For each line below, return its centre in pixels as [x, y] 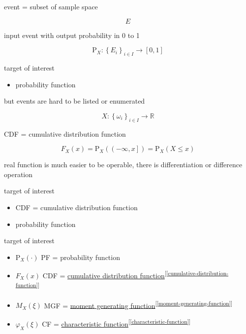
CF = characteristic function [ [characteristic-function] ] [116, 323]
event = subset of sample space [51, 6]
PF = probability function [80, 257]
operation [18, 174]
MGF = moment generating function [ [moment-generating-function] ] [138, 304]
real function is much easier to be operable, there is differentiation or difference [123, 165]
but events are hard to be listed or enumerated [75, 101]
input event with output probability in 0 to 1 [72, 35]
